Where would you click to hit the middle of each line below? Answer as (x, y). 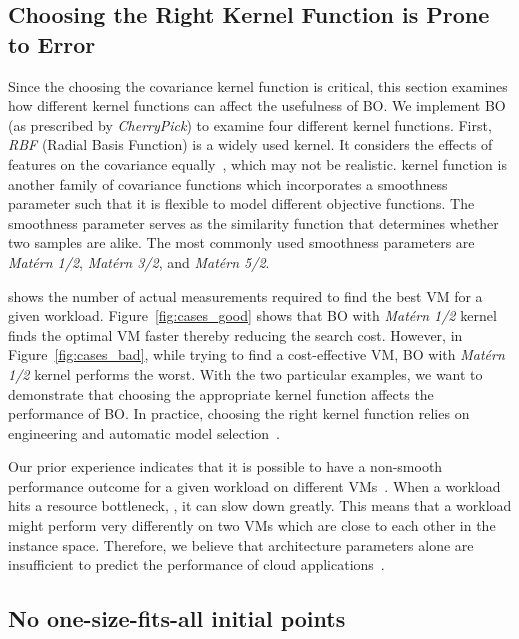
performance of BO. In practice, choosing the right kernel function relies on (239, 413)
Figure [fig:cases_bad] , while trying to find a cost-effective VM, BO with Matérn (256, 354)
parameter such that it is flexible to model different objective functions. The (241, 203)
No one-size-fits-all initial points (177, 618)
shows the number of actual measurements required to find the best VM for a (245, 295)
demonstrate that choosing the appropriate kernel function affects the (221, 393)
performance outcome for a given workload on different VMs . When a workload (254, 485)
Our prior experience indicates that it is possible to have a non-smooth (225, 466)
